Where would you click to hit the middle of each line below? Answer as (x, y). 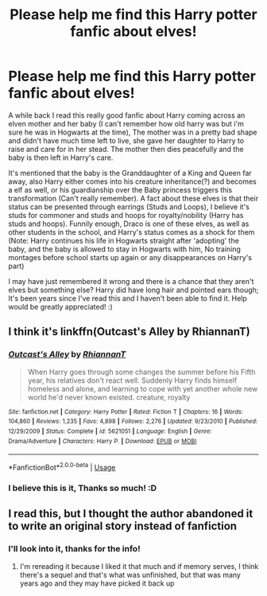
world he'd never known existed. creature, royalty (109, 397)
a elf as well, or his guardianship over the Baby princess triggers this (120, 189)
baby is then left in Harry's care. (61, 158)
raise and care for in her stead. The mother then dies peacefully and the (126, 149)
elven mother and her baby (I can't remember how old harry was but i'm (126, 123)
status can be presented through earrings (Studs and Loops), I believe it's (129, 206)
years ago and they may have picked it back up (97, 583)
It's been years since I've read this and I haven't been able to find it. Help (128, 298)
